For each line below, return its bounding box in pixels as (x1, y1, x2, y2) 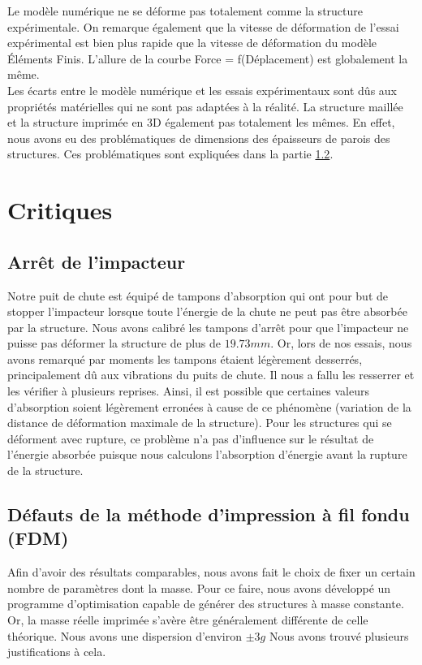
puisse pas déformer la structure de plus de (7, 335, 222, 352)
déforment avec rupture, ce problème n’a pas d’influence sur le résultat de (7, 430, 374, 447)
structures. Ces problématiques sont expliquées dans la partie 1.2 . (7, 145, 334, 162)
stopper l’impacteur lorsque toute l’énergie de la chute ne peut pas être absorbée (7, 303, 407, 320)
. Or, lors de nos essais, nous (270, 335, 412, 352)
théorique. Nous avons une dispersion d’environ (7, 627, 243, 644)
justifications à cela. (7, 643, 106, 660)
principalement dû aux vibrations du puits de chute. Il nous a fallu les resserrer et (7, 366, 415, 383)
